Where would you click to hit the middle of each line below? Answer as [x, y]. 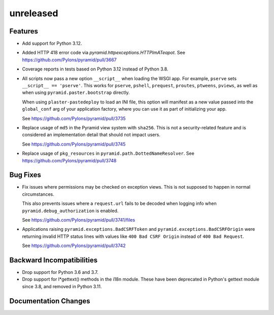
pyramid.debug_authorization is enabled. [70, 211]
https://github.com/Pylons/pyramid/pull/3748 [69, 160]
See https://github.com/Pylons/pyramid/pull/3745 [74, 144]
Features [24, 31]
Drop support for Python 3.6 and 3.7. [60, 272]
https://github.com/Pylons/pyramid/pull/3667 [69, 60]
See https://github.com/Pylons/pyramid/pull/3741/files [79, 220]
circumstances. [38, 194]
